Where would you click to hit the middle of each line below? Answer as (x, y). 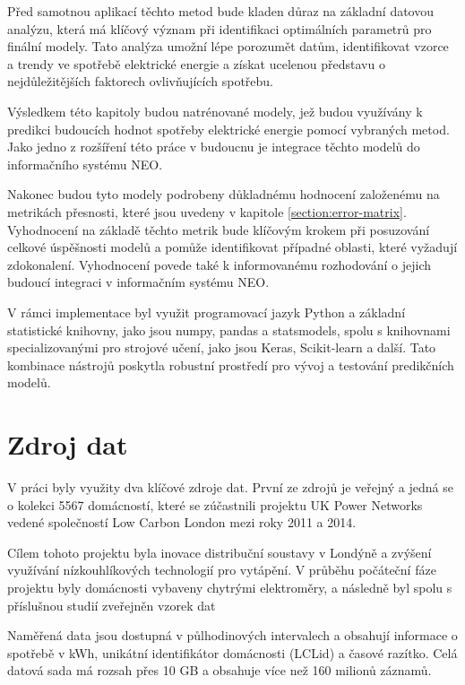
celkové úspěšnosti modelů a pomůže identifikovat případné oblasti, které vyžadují (232, 247)
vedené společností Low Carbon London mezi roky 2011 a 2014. (182, 522)
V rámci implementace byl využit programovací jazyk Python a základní (207, 312)
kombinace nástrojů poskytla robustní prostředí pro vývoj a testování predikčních (231, 364)
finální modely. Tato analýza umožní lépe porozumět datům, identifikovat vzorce (228, 46)
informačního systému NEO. (85, 164)
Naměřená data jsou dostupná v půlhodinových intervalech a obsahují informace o (232, 635)
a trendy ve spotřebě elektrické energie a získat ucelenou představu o (196, 63)
